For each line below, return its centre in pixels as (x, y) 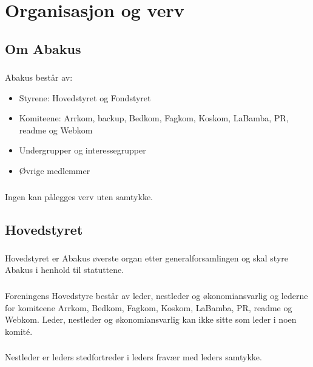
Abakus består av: (39, 77)
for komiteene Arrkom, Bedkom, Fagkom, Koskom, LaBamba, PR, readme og (149, 307)
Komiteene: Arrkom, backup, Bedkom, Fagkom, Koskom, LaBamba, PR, (154, 118)
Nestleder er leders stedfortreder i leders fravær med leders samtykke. (133, 357)
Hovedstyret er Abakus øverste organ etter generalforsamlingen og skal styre (147, 258)
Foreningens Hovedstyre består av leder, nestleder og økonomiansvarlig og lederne (156, 295)
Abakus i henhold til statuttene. (65, 270)
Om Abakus (43, 48)
